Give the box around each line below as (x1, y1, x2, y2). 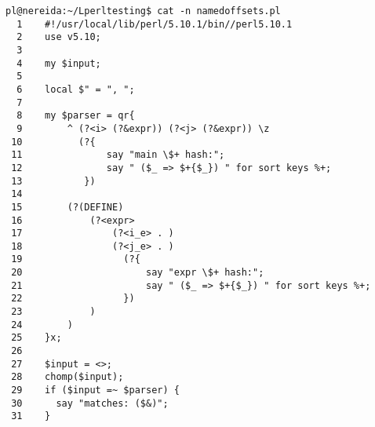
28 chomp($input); (11, 371, 124, 383)
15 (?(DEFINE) (11, 201, 124, 213)
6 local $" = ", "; (16, 83, 135, 95)
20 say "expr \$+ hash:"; (11, 267, 264, 279)
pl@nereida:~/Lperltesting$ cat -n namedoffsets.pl (5, 5, 281, 16)
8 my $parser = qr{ (16, 110, 135, 122)
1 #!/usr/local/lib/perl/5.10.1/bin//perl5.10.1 (16, 18, 293, 30)
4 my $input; (16, 57, 101, 69)
